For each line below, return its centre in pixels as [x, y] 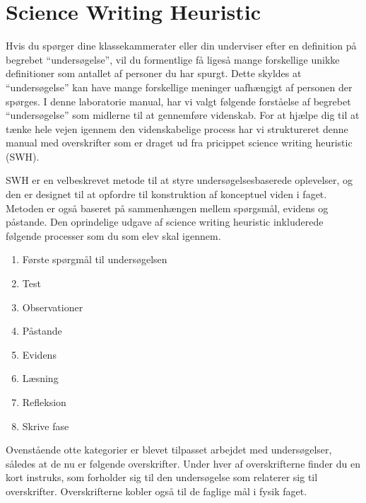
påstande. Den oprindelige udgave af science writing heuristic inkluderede [165, 222]
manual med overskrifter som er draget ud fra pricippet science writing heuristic [179, 143]
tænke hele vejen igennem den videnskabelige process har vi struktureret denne [177, 128]
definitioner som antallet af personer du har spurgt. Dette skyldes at [154, 73]
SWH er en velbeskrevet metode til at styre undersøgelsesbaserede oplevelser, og [179, 180]
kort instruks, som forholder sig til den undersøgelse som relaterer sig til [162, 477]
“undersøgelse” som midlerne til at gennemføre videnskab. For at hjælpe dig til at [183, 115]
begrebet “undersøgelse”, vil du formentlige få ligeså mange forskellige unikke [173, 59]
